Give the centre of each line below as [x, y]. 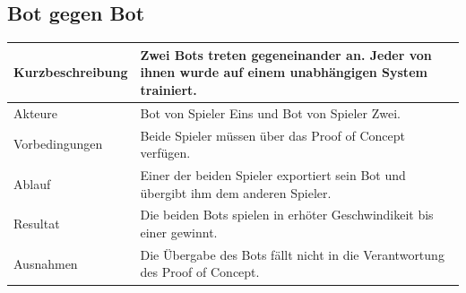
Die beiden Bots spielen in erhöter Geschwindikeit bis [287, 215]
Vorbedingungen [58, 144]
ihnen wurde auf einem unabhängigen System [284, 72]
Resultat [37, 224]
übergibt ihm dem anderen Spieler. [236, 192]
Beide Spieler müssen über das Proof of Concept [273, 135]
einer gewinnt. [179, 233]
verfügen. [165, 153]
